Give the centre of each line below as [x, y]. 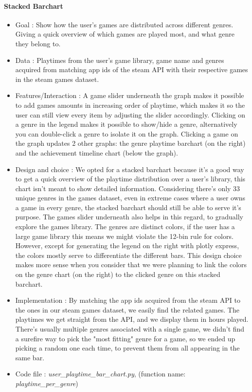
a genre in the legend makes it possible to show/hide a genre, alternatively [126, 124]
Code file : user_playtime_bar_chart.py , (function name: [100, 374]
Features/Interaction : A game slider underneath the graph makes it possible [130, 95]
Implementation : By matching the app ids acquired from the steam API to [128, 300]
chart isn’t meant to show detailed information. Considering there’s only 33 [128, 188]
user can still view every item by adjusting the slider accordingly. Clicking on [130, 114]
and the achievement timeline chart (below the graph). [97, 152]
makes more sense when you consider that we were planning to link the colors [131, 265]
